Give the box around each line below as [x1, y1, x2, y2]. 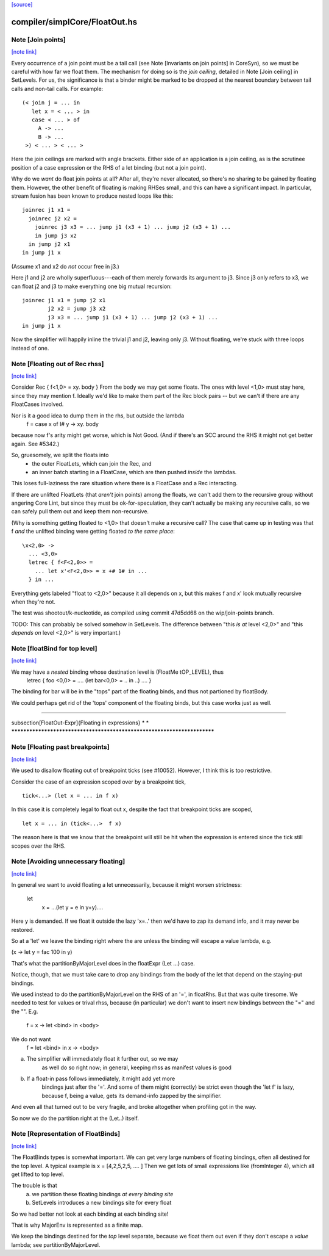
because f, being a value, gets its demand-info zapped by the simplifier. [41, 1092, 222, 1099]
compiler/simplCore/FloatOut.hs [11, 16, 138, 27]
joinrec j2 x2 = [28, 215, 77, 222]
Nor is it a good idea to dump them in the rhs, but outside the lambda [11, 412, 185, 419]
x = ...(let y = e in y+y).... [41, 903, 104, 911]
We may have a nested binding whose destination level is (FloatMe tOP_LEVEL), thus [11, 668, 224, 676]
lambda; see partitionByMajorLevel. [11, 1241, 101, 1248]
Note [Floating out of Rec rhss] [11, 359, 104, 368]
